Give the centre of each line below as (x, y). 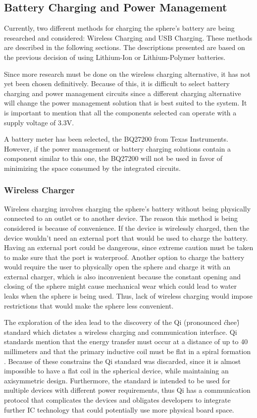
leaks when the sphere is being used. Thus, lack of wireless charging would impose (128, 296)
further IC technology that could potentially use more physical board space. (119, 409)
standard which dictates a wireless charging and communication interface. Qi (121, 332)
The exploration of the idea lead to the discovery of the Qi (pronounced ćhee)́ (122, 322)
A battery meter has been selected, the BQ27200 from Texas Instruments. (116, 139)
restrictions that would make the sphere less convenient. (89, 305)
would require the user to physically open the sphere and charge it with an (117, 267)
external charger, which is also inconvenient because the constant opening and (122, 276)
